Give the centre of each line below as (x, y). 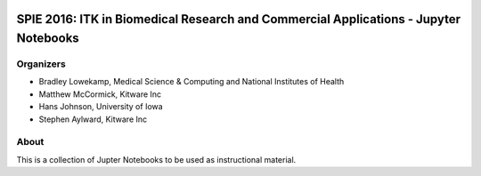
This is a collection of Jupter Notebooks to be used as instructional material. (156, 159)
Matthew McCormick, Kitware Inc (100, 94)
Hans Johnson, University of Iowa (101, 107)
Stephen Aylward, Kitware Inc (93, 119)
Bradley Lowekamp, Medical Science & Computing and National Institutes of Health (192, 82)
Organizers (41, 64)
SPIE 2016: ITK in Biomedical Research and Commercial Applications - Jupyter (238, 19)
